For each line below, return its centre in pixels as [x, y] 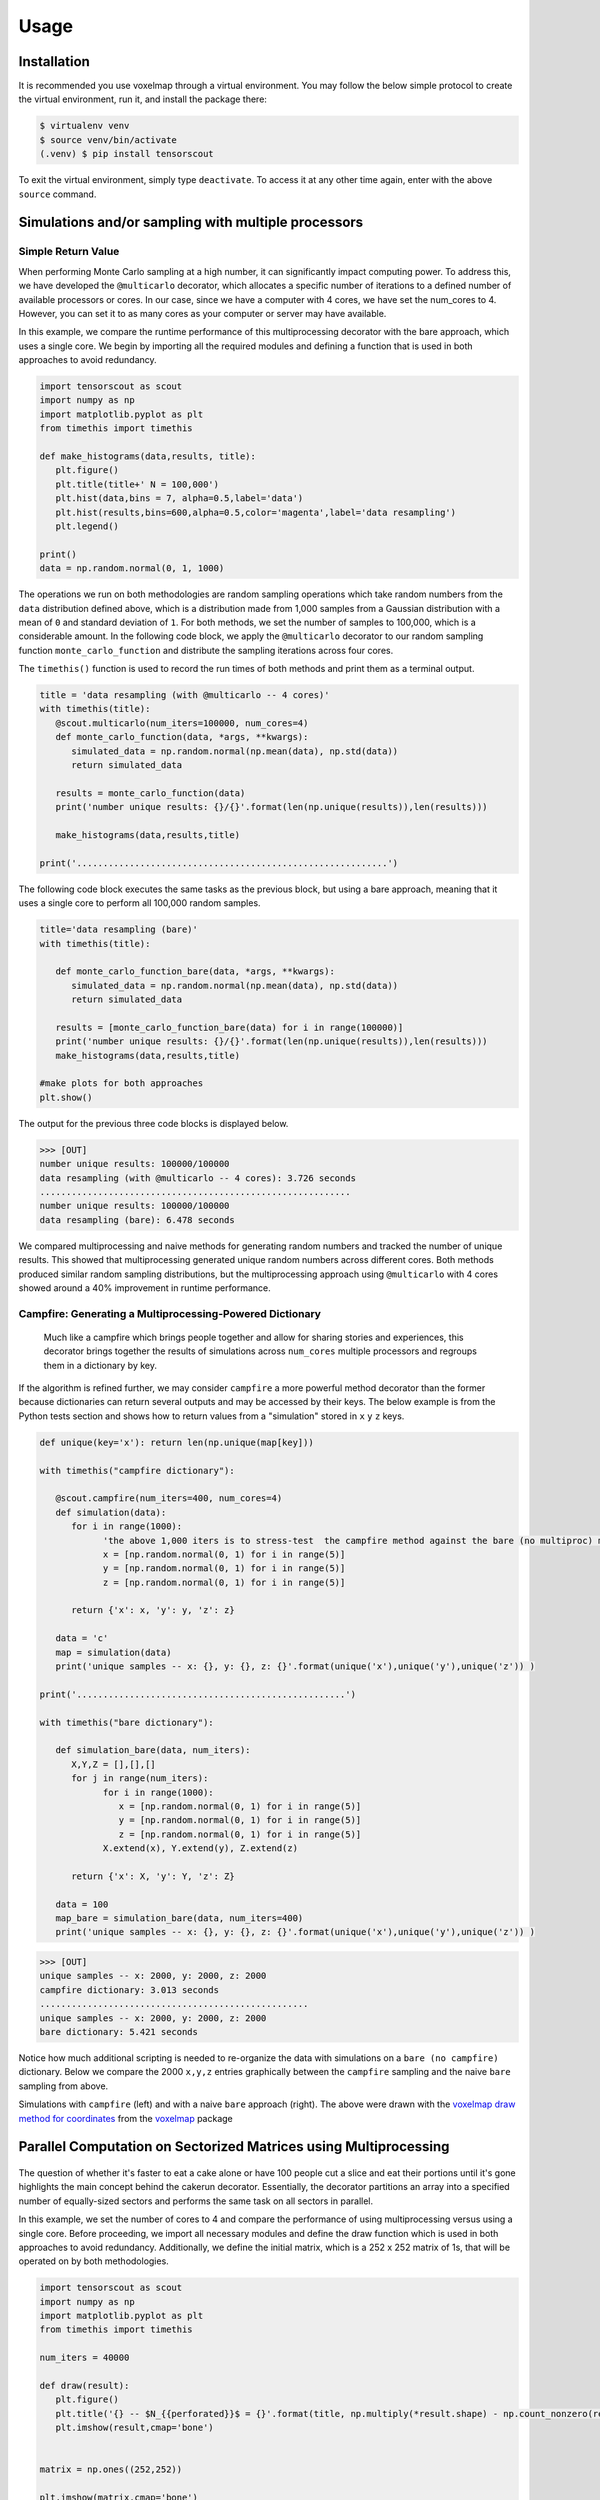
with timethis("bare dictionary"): [126, 1722]
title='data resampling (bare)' [119, 929]
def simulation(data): [111, 1512]
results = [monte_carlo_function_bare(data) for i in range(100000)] [229, 1027]
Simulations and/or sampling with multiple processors [191, 222]
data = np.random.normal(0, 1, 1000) [132, 568]
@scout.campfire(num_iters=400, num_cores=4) [169, 1498]
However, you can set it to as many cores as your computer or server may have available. [202, 313]
